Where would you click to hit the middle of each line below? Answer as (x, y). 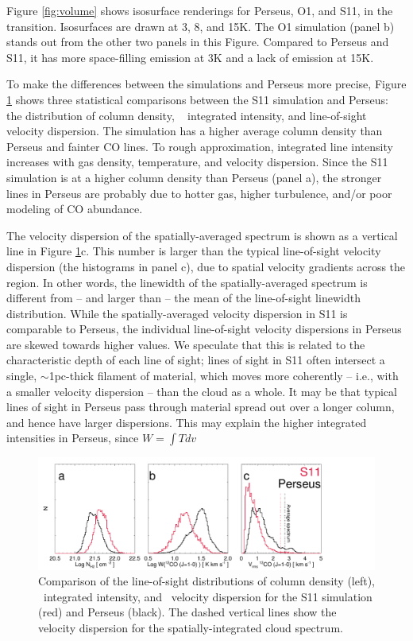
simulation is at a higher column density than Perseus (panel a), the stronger (194, 177)
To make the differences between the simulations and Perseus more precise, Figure (206, 84)
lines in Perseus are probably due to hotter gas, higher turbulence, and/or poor (199, 193)
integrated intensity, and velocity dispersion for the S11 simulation (208, 596)
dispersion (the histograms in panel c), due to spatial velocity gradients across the (206, 266)
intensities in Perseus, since (73, 438)
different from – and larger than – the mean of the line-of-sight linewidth (183, 298)
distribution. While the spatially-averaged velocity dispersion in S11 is (177, 313)
